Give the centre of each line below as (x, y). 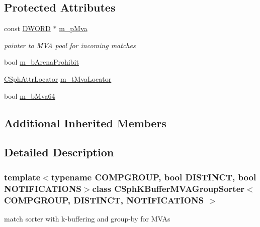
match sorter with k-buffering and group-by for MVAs (87, 218)
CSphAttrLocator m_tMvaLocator (58, 78)
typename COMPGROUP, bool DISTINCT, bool (154, 177)
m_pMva (73, 28)
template (22, 177)
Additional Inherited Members (85, 123)
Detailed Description (59, 152)
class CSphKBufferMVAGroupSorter (168, 188)
